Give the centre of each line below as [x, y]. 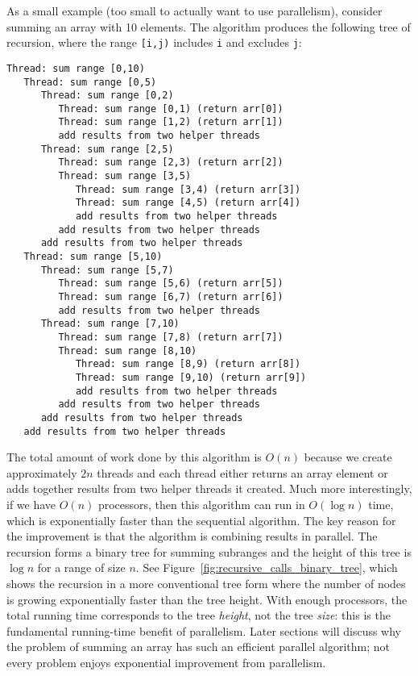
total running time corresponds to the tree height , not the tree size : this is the [199, 615]
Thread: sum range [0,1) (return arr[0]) [171, 108]
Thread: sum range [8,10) [128, 351]
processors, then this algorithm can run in [201, 504]
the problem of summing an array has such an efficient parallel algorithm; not [199, 647]
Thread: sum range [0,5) [90, 82]
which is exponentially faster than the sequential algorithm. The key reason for [201, 520]
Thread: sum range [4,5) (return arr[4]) [188, 203]
